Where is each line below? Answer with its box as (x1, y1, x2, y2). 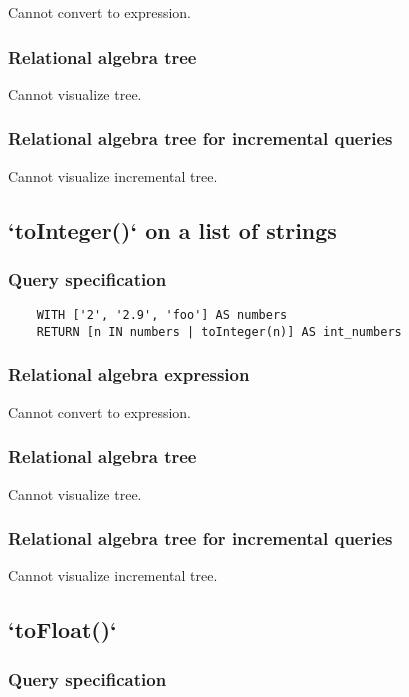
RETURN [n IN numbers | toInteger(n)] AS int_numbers (36, 324, 402, 339)
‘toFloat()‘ (8, 614, 117, 645)
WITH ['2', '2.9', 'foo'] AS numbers (36, 308, 288, 323)
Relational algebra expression (8, 362, 250, 387)
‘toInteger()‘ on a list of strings (8, 214, 337, 245)
